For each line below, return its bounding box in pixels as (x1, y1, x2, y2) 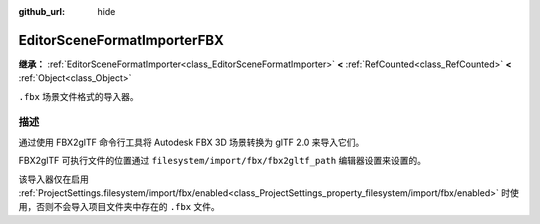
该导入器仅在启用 (18, 173, 89, 185)
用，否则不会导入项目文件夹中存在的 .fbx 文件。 (18, 201, 220, 213)
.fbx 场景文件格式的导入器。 (18, 90, 139, 102)
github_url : (18, 6, 65, 17)
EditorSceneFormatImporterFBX (18, 31, 224, 49)
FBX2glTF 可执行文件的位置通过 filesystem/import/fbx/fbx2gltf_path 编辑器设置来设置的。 (18, 155, 427, 167)
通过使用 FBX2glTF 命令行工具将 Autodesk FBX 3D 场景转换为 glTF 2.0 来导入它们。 (18, 136, 365, 148)
